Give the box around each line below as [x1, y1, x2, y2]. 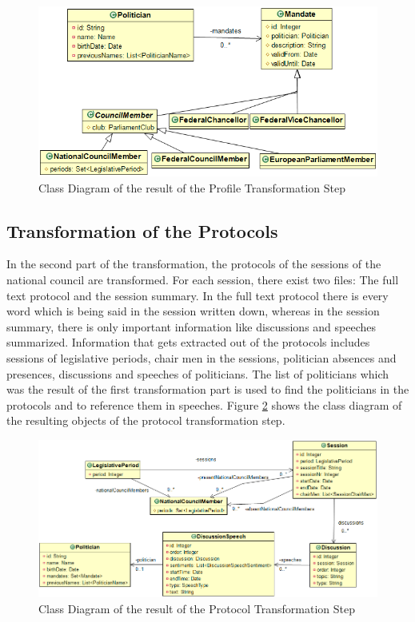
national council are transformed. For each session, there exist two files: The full [6, 271, 399, 287]
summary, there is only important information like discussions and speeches [6, 318, 376, 335]
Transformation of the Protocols [6, 218, 278, 243]
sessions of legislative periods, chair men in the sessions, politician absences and [6, 349, 397, 366]
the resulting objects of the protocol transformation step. [6, 412, 285, 429]
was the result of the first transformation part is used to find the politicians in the [6, 381, 409, 398]
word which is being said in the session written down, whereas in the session [6, 303, 380, 319]
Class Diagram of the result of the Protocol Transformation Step [38, 600, 356, 616]
